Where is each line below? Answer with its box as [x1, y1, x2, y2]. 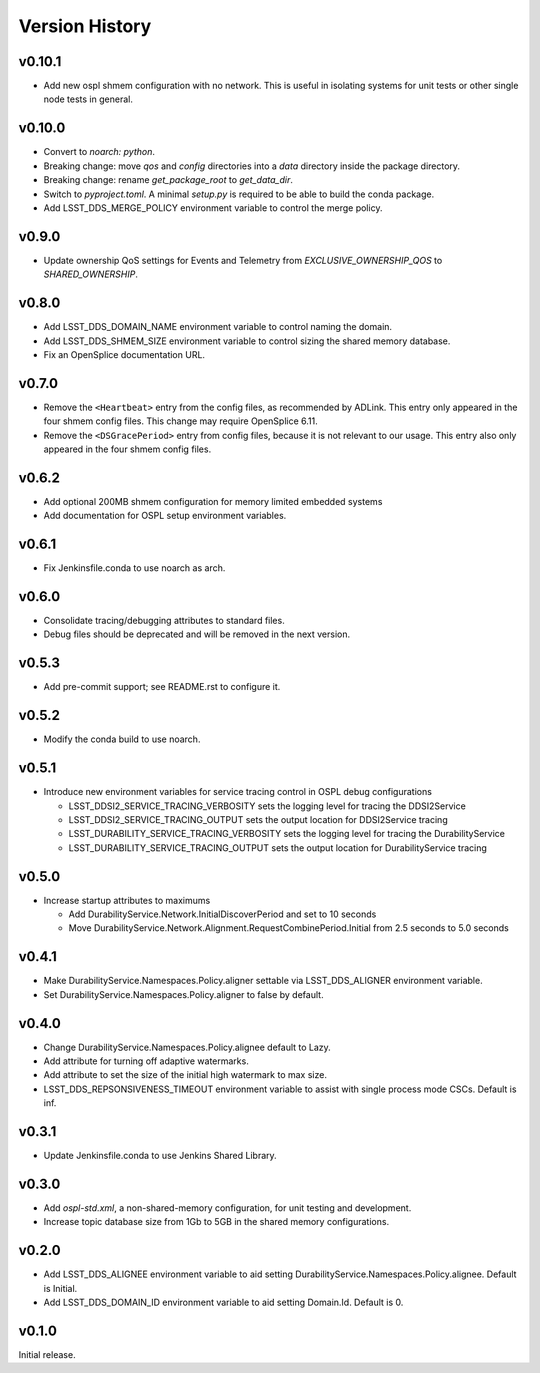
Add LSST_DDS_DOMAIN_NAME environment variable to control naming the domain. [43, 321, 393, 333]
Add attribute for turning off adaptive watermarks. [43, 1055, 249, 1067]
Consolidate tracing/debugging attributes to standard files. [43, 615, 285, 627]
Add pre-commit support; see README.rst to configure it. [43, 681, 281, 693]
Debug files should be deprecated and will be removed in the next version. [43, 628, 350, 640]
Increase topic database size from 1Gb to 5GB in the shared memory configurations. [43, 1216, 390, 1228]
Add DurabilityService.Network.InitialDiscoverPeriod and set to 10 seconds [68, 908, 377, 920]
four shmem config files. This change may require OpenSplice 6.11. [43, 415, 319, 427]
